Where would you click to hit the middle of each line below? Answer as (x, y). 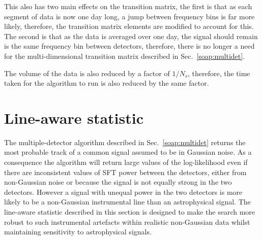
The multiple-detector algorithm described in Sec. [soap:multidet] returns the (125, 142)
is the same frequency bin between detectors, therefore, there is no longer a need (129, 46)
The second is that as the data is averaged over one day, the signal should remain (131, 36)
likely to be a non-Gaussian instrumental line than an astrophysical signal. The (127, 202)
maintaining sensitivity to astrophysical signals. (78, 232)
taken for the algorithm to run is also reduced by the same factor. (107, 83)
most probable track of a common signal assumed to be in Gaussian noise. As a (128, 152)
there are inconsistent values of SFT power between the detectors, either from (125, 172)
